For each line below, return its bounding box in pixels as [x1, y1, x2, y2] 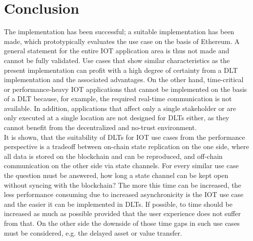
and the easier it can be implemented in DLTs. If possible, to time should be [4, 198, 232, 209]
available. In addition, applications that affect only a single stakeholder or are [4, 103, 236, 113]
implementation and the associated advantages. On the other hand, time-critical [4, 74, 244, 85]
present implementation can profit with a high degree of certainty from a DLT [4, 65, 238, 75]
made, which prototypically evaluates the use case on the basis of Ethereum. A [4, 36, 240, 46]
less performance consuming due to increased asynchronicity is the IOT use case [4, 189, 244, 199]
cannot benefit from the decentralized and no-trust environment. [4, 122, 197, 132]
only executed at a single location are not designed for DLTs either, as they [4, 112, 230, 123]
